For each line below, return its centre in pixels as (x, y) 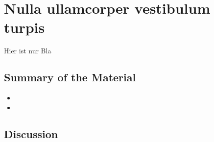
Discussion (31, 133)
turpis (24, 27)
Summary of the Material (70, 77)
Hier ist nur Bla (28, 51)
